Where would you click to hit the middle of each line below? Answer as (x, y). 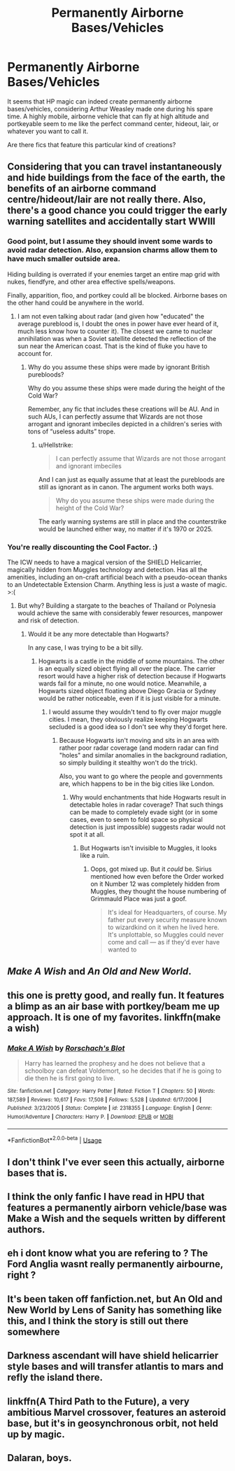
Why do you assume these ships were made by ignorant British (119, 367)
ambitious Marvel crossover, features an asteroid (116, 1412)
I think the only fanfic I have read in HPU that (106, 1197)
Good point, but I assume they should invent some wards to (110, 242)
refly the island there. (55, 1378)
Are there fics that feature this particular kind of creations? (92, 144)
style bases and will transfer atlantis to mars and (115, 1367)
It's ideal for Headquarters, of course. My (168, 912)
